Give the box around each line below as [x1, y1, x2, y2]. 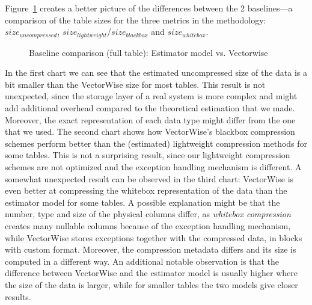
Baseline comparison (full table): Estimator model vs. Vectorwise [29, 46, 268, 58]
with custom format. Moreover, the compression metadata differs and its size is [5, 243, 296, 256]
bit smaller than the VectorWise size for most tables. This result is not [5, 78, 266, 90]
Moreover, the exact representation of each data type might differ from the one [5, 113, 296, 126]
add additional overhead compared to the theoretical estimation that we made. [5, 102, 295, 114]
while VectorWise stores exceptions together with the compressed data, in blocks [5, 231, 302, 244]
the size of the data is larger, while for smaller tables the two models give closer [5, 278, 298, 291]
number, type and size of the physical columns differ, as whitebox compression [5, 208, 291, 220]
